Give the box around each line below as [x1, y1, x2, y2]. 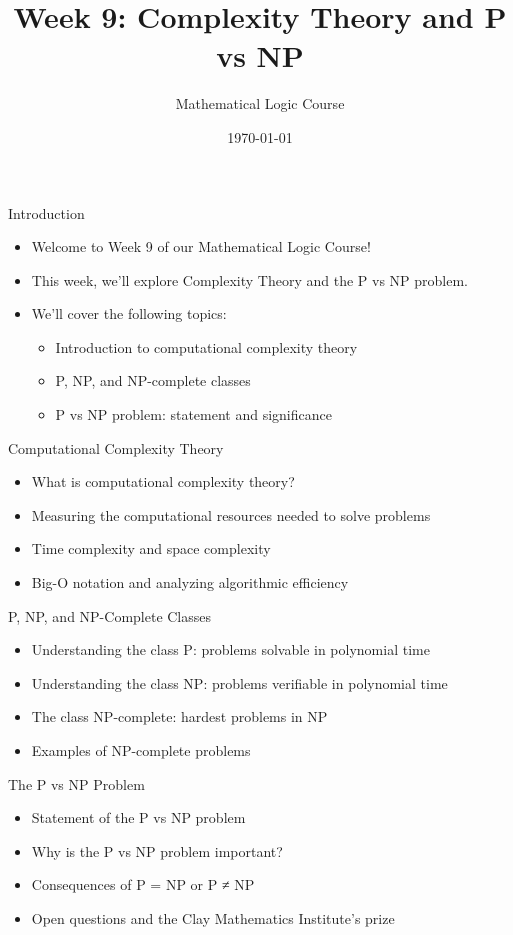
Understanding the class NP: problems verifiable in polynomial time [31, 672, 448, 693]
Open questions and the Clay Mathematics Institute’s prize [31, 907, 395, 928]
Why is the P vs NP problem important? [31, 840, 283, 861]
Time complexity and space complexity [31, 538, 271, 559]
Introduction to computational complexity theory [55, 336, 358, 357]
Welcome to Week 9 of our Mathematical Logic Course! [31, 236, 371, 257]
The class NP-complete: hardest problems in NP [31, 706, 328, 727]
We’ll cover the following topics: [31, 303, 227, 324]
